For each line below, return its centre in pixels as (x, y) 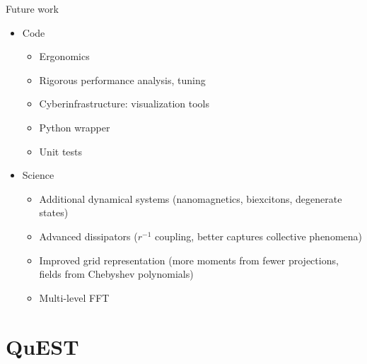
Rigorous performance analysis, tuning (122, 80)
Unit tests (61, 151)
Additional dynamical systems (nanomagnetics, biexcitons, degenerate (191, 198)
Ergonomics (64, 56)
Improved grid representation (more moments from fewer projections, (189, 260)
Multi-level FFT (74, 297)
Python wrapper (75, 127)
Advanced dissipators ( (88, 236)
